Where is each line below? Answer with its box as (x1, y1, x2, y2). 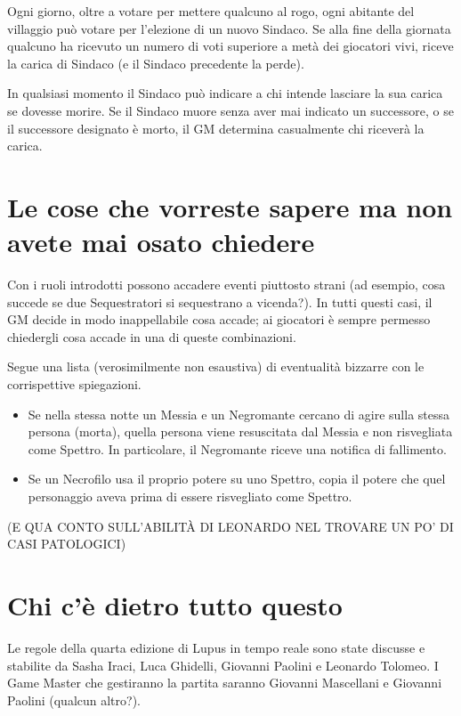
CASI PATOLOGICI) (7, 534, 126, 553)
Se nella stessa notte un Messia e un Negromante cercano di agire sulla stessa (28, 404, 450, 423)
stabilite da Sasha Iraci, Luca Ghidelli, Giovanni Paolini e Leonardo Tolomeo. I (7, 655, 439, 674)
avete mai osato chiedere (7, 224, 315, 260)
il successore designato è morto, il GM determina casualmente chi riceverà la (7, 118, 425, 137)
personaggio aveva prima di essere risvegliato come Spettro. (28, 487, 352, 505)
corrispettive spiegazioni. (7, 375, 142, 394)
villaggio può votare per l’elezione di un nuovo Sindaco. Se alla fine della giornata (7, 19, 451, 37)
